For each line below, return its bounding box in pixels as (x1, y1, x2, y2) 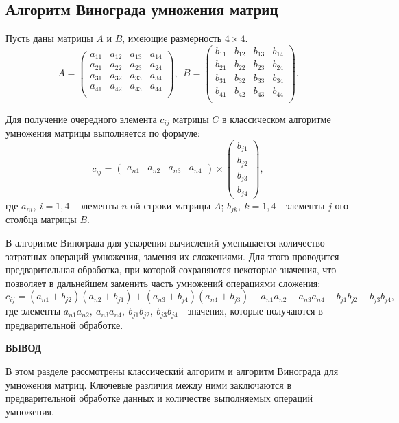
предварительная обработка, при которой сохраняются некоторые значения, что (5, 262, 337, 277)
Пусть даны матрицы (5, 31, 93, 45)
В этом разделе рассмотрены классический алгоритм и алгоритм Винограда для (5, 363, 339, 378)
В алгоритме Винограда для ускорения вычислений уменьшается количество (5, 235, 325, 249)
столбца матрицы (5, 212, 77, 227)
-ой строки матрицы (127, 198, 211, 212)
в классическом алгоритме (221, 111, 331, 126)
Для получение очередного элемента (5, 111, 157, 126)
